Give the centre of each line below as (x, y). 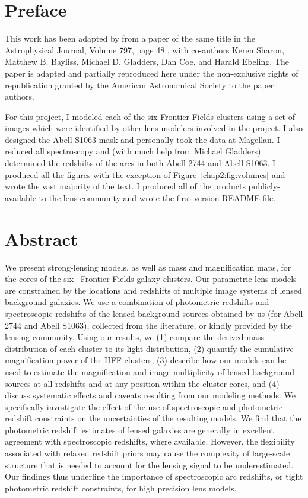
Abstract (42, 238)
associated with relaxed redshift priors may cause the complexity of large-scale (147, 453)
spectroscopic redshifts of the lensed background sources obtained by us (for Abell (154, 313)
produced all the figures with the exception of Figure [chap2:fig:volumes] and (145, 174)
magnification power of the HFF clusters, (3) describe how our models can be (146, 360)
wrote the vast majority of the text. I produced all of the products (125, 186)
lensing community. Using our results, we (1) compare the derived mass (134, 337)
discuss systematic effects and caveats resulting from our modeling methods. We (150, 395)
